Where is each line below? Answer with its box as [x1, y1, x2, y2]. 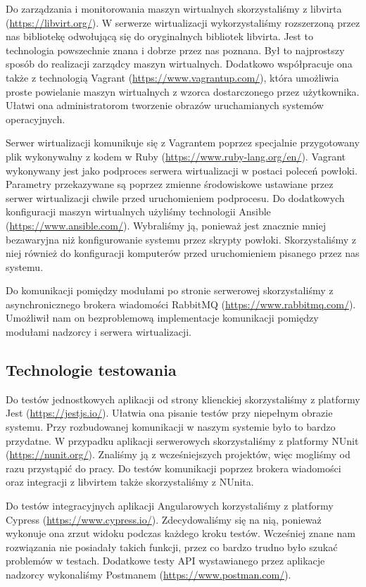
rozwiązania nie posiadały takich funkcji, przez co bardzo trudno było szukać [6, 539, 338, 554]
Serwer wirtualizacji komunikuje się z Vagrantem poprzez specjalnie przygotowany [6, 135, 360, 150]
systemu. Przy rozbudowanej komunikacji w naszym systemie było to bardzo [6, 419, 336, 434]
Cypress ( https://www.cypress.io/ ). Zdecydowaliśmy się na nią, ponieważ [6, 512, 322, 526]
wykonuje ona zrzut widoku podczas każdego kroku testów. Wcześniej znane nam [6, 526, 355, 541]
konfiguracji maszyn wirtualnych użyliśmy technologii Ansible [6, 204, 271, 219]
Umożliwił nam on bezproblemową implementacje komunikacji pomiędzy [6, 310, 319, 325]
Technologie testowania [6, 359, 177, 381]
